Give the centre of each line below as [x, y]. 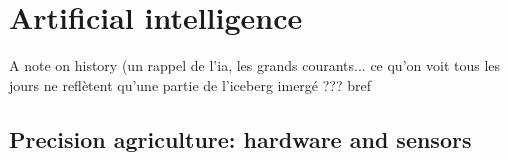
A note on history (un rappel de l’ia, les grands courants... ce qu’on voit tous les [255, 65]
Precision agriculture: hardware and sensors [240, 138]
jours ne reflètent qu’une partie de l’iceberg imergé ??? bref [190, 84]
